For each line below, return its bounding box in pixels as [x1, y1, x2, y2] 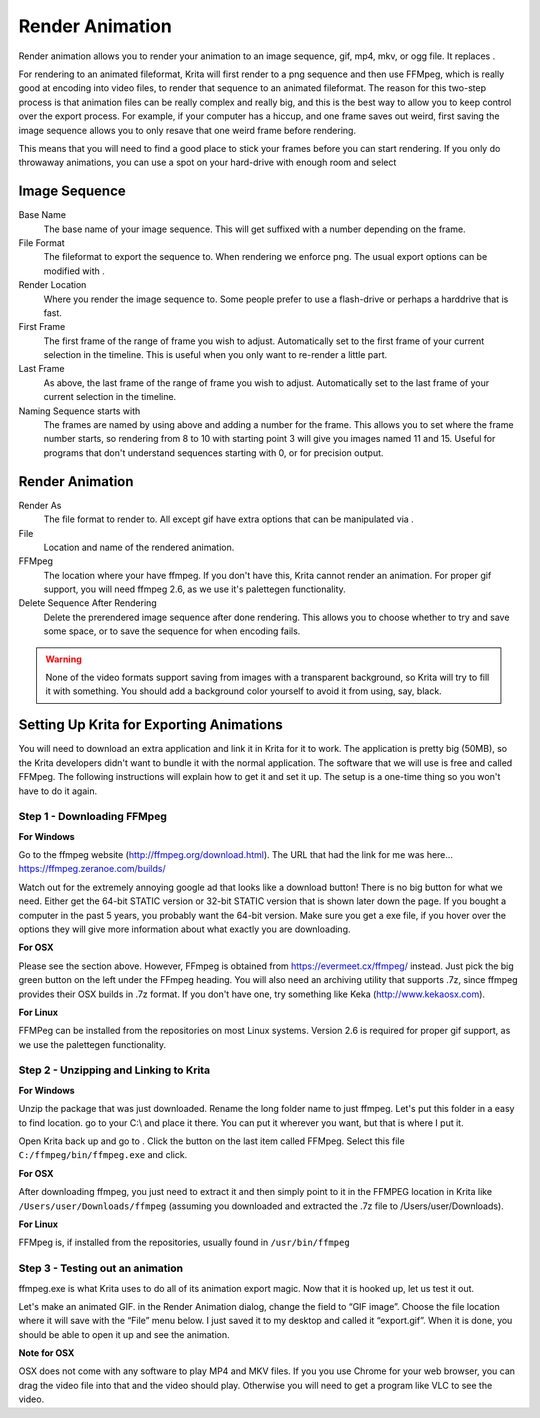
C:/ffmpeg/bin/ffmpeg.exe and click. [18, 1149, 188, 1161]
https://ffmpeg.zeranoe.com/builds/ [18, 863, 166, 875]
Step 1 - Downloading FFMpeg [18, 810, 167, 824]
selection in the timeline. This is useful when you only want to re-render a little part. [43, 349, 388, 361]
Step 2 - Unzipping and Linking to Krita [18, 1063, 210, 1077]
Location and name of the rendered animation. [43, 541, 235, 553]
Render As [18, 499, 62, 511]
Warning [45, 653, 82, 665]
